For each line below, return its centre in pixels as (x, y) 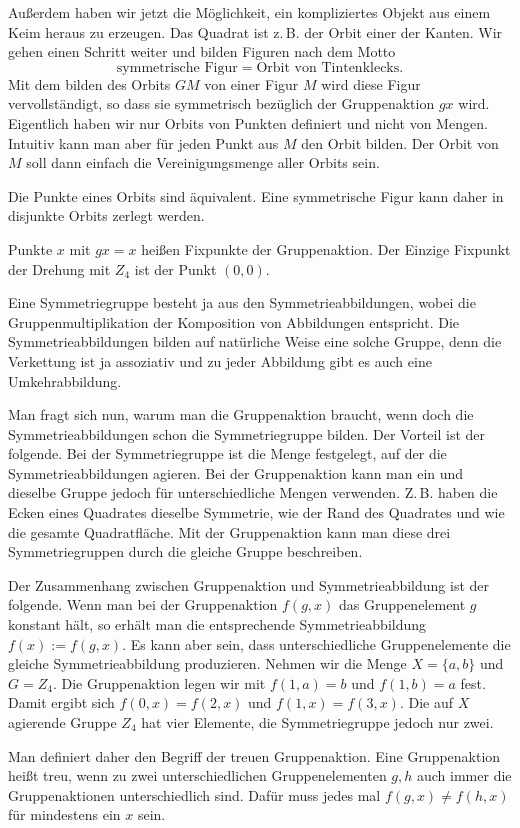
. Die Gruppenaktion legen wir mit (159, 682)
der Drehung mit (59, 268)
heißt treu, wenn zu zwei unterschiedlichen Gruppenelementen (197, 775)
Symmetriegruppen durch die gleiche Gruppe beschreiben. (185, 551)
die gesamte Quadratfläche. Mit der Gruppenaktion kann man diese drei (229, 531)
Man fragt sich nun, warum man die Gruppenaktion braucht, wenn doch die (241, 414)
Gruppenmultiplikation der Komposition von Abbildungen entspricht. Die (233, 321)
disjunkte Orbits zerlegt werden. (106, 215)
